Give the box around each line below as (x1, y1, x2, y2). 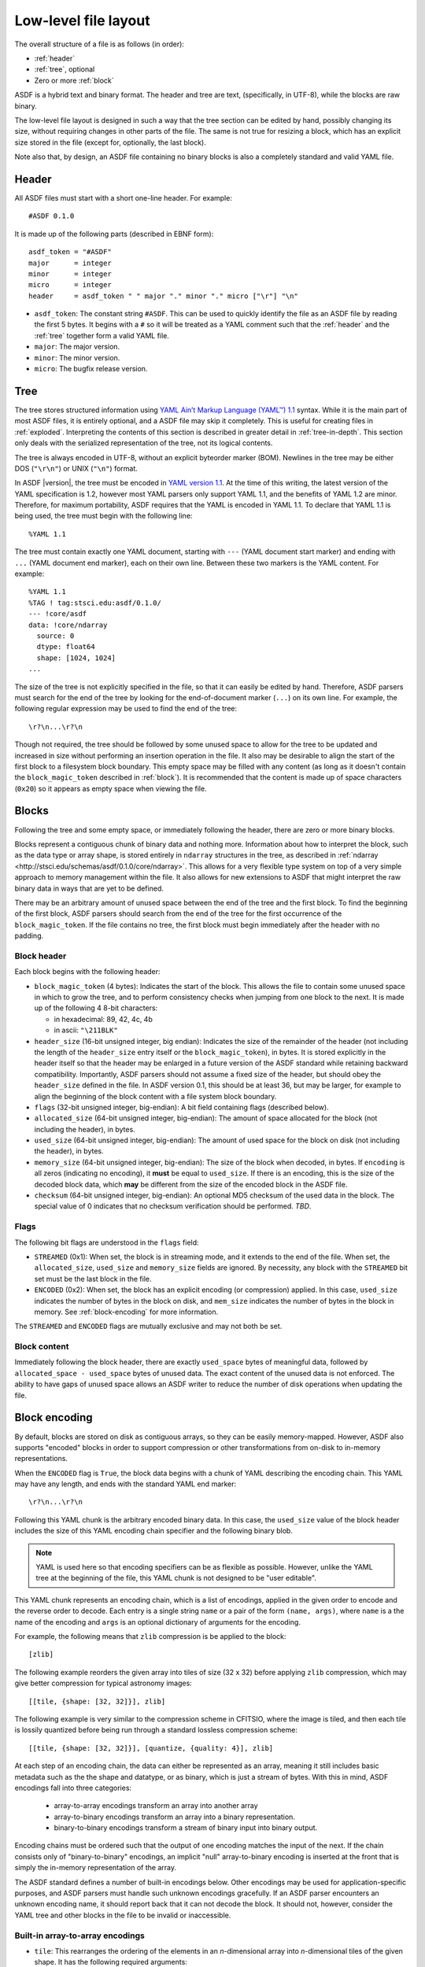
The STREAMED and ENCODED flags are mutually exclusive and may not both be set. (14, 1322, 283, 1331)
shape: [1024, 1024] (36, 653, 116, 662)
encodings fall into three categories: (14, 1783, 132, 1792)
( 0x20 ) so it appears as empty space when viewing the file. (14, 784, 208, 793)
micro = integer (28, 280, 112, 290)
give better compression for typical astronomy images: (14, 1678, 192, 1688)
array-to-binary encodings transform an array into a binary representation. (54, 1812, 295, 1821)
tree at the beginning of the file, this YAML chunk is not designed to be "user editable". (35, 1574, 316, 1583)
